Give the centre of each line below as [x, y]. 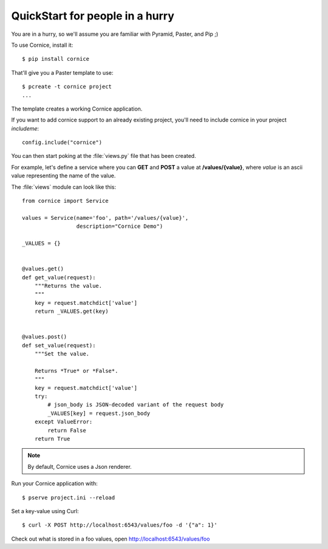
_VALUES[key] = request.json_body [99, 413]
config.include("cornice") [62, 142]
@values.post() [45, 337]
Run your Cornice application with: [54, 483]
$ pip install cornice [56, 59]
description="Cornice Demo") [120, 227]
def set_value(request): [59, 345]
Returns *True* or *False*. [76, 371]
